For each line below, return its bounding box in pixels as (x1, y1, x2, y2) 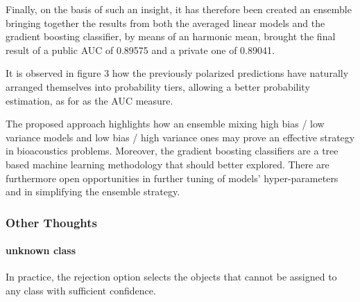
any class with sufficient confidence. (6, 283, 156, 297)
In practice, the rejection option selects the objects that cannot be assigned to (6, 269, 337, 284)
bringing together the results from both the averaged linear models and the (6, 15, 325, 30)
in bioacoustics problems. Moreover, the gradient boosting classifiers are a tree (6, 143, 338, 158)
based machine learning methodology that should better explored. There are (6, 157, 329, 171)
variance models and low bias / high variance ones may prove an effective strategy (6, 130, 355, 144)
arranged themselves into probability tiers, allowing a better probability (6, 79, 310, 94)
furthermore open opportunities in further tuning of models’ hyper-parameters (6, 170, 338, 185)
